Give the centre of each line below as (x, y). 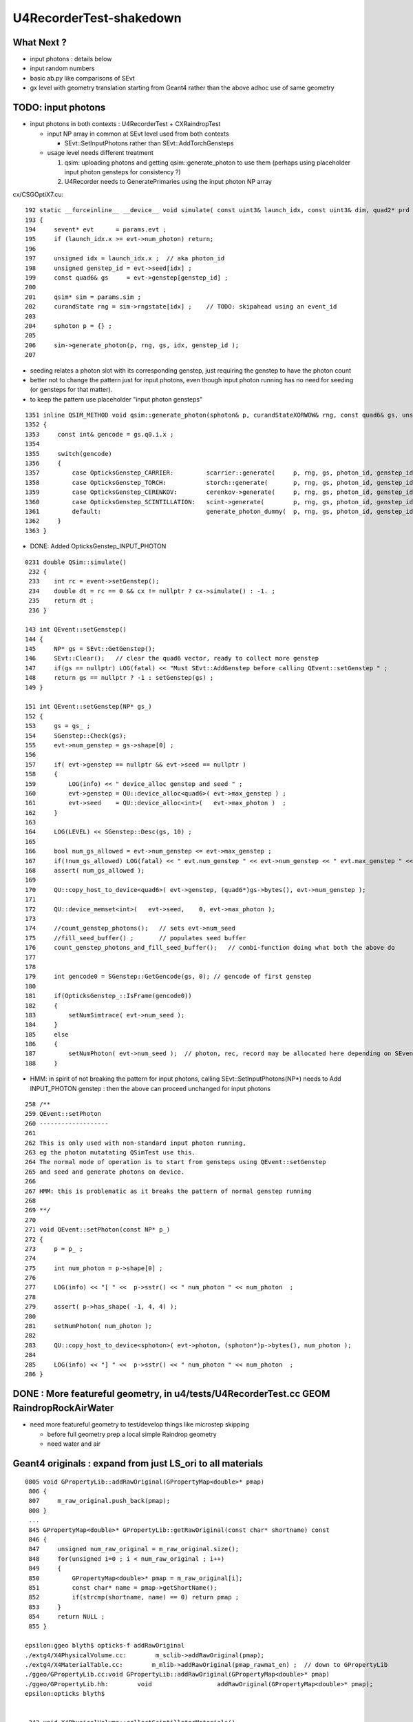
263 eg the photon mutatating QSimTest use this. (110, 1152)
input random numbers (62, 68)
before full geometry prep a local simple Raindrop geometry (132, 1434)
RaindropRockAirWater (63, 1408)
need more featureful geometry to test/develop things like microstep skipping (140, 1424)
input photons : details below (71, 59)
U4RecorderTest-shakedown (97, 18)
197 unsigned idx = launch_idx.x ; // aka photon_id (125, 259)
